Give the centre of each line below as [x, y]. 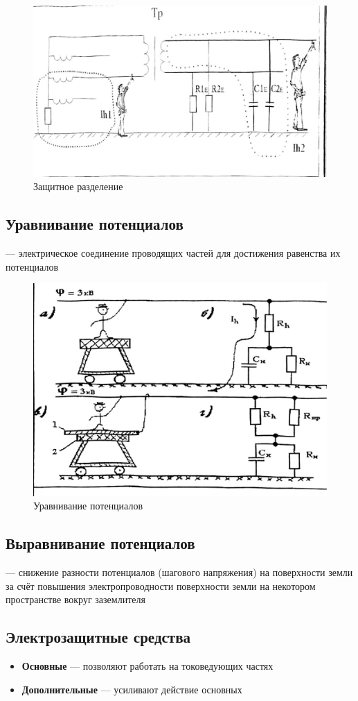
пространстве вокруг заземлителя [75, 599]
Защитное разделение [78, 186]
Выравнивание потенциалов [100, 543]
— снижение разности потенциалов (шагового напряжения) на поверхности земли [179, 572]
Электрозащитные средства [98, 637]
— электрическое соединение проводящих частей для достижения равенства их [173, 253]
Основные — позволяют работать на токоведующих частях [147, 666]
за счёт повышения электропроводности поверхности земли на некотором [161, 585]
